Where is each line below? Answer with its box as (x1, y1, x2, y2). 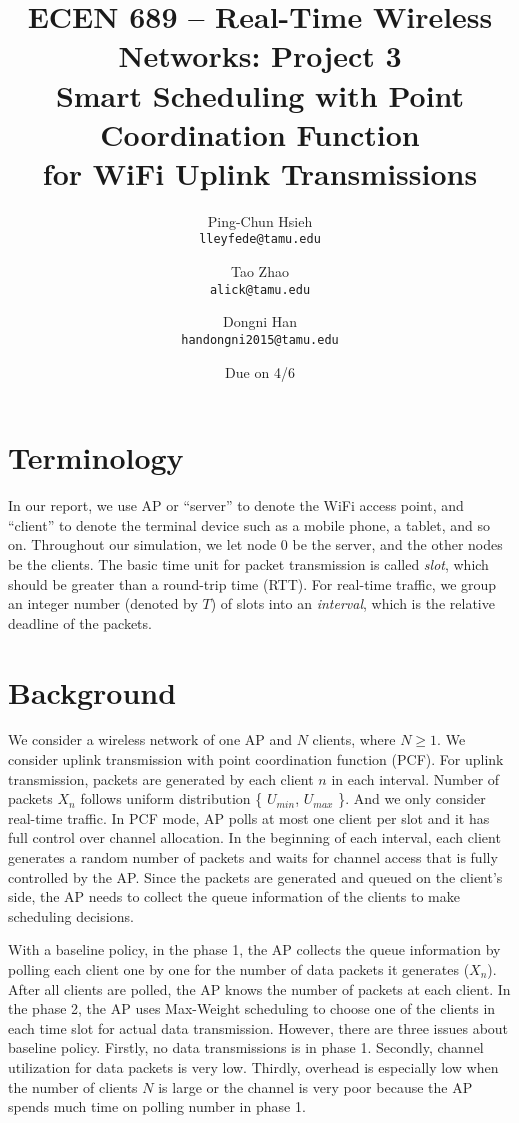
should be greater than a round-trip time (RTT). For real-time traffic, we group (8, 573, 497, 594)
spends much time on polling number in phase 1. (8, 1096, 306, 1117)
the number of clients (8, 1076, 138, 1097)
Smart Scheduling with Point (55, 74, 465, 115)
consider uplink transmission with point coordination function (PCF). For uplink (8, 749, 504, 770)
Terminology (8, 437, 184, 478)
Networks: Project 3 (118, 35, 402, 76)
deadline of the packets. (8, 612, 152, 633)
